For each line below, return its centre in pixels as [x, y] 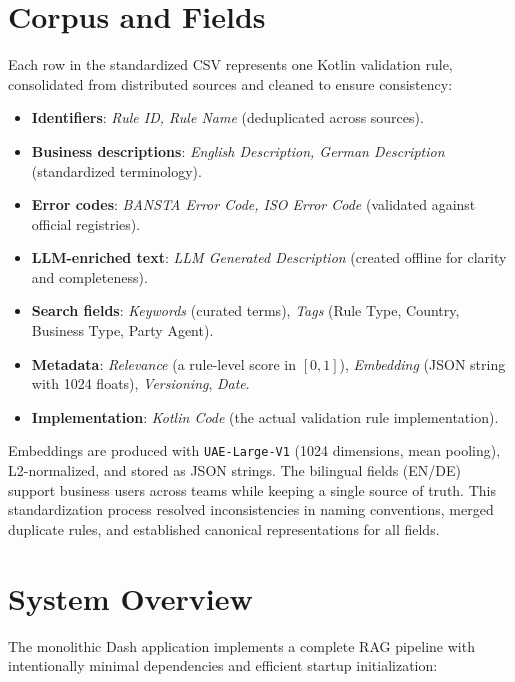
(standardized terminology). [116, 170]
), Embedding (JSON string [422, 363]
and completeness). [89, 276]
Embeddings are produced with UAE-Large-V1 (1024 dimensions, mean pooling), [254, 450]
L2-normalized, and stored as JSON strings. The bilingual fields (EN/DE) [235, 470]
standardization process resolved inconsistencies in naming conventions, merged [251, 509]
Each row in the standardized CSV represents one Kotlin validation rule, [230, 64]
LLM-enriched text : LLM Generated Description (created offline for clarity [269, 257]
